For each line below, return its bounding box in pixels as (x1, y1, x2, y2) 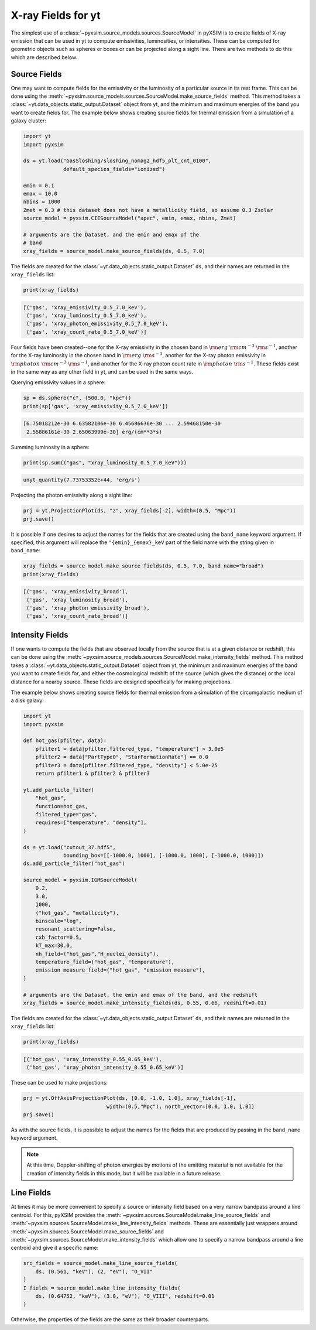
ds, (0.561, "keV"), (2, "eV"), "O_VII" (35, 1268, 153, 1275)
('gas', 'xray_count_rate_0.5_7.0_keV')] (26, 329, 147, 335)
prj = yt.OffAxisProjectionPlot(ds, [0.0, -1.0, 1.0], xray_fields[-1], (23, 1095, 236, 1102)
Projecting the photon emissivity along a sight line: (11, 492, 133, 499)
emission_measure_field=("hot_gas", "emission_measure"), (35, 967, 205, 973)
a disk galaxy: (11, 697, 44, 704)
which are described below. (11, 53, 78, 61)
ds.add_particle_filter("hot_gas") (23, 860, 125, 867)
